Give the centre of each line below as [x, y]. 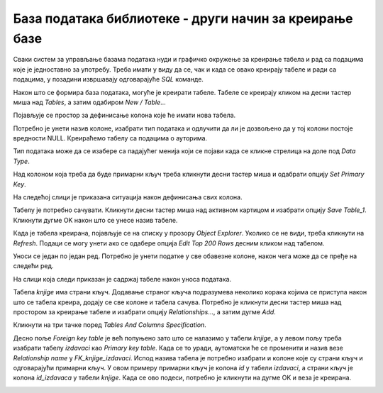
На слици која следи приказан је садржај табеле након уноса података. [122, 279]
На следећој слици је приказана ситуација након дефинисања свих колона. [128, 197]
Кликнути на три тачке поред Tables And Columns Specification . [110, 325]
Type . [21, 161]
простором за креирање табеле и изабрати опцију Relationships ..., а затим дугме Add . [144, 311]
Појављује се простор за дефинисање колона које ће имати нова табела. [124, 115]
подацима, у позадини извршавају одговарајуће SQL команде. [108, 79]
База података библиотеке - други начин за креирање [183, 18]
